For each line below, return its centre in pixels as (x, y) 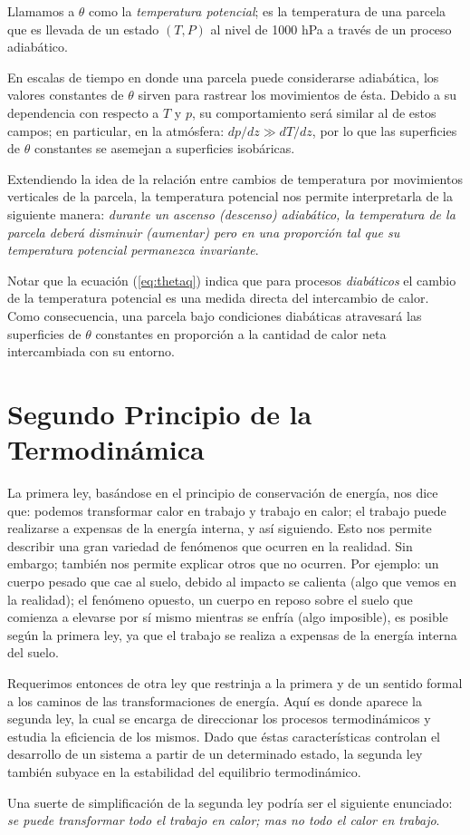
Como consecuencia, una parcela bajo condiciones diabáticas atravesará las (215, 315)
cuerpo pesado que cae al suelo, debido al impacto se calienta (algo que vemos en (232, 581)
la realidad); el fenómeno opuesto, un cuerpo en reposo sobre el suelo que (210, 599)
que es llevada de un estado (83, 29)
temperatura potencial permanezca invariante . (133, 250)
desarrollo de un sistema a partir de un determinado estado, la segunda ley (215, 754)
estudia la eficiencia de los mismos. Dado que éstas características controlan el (224, 736)
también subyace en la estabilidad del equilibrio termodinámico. (184, 771)
